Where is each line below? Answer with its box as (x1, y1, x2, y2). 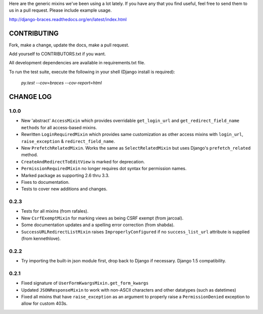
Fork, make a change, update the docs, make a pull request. (9, 42, 130, 48)
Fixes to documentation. (21, 179, 70, 185)
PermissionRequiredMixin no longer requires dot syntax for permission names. (21, 166, 187, 172)
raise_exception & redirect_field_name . (21, 138, 115, 144)
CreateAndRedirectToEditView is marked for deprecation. (21, 158, 145, 164)
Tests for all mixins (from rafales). (21, 208, 89, 214)
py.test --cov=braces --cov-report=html (21, 80, 102, 86)
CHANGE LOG (9, 93, 52, 101)
